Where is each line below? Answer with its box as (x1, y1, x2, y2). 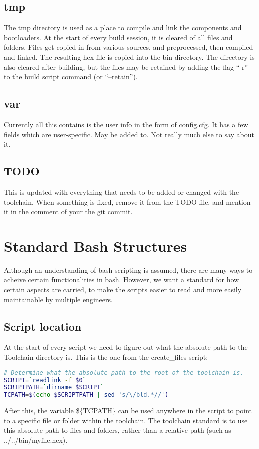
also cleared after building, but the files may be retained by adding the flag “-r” (4, 61, 248, 72)
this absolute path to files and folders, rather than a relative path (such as (4, 425, 231, 435)
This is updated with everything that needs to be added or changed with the (4, 186, 239, 197)
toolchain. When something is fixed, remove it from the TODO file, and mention (4, 196, 251, 207)
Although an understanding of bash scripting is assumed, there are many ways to (4, 264, 253, 275)
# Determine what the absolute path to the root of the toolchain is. (4, 369, 244, 376)
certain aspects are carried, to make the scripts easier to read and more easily (4, 284, 242, 295)
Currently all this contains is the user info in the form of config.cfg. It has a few (4, 119, 248, 129)
